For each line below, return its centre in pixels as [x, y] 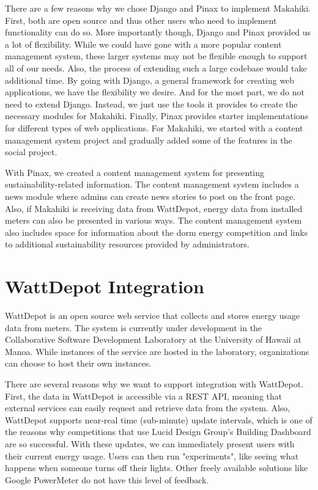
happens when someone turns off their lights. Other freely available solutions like [156, 468]
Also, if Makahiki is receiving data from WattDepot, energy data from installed [154, 208]
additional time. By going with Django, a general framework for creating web [150, 80]
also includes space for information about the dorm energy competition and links [157, 232]
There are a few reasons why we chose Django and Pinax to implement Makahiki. [158, 8]
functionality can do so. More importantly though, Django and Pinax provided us [158, 32]
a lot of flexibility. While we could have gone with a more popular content [143, 44]
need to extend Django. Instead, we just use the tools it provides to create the [151, 104]
